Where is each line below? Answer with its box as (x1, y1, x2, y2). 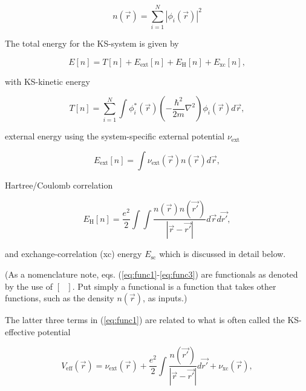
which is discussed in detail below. (159, 247, 286, 260)
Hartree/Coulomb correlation (5, 178, 113, 191)
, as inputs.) (143, 292, 187, 304)
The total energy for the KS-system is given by (5, 37, 179, 50)
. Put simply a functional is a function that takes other (72, 279, 276, 292)
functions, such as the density (5, 292, 114, 304)
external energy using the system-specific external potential (5, 130, 225, 142)
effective (5, 325, 35, 338)
